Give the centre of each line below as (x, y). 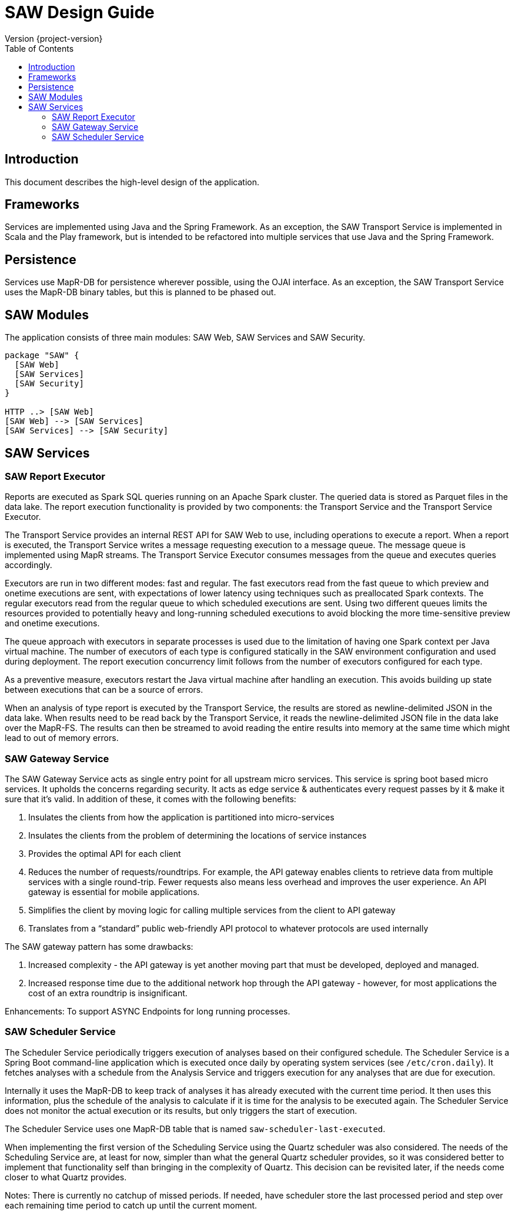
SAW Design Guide (80, 12)
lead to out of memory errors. (62, 738)
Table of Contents (39, 48)
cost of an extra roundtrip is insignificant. (108, 993)
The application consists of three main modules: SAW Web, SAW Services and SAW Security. (185, 338)
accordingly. (29, 565)
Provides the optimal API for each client (105, 854)
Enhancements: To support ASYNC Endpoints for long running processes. (148, 1012)
